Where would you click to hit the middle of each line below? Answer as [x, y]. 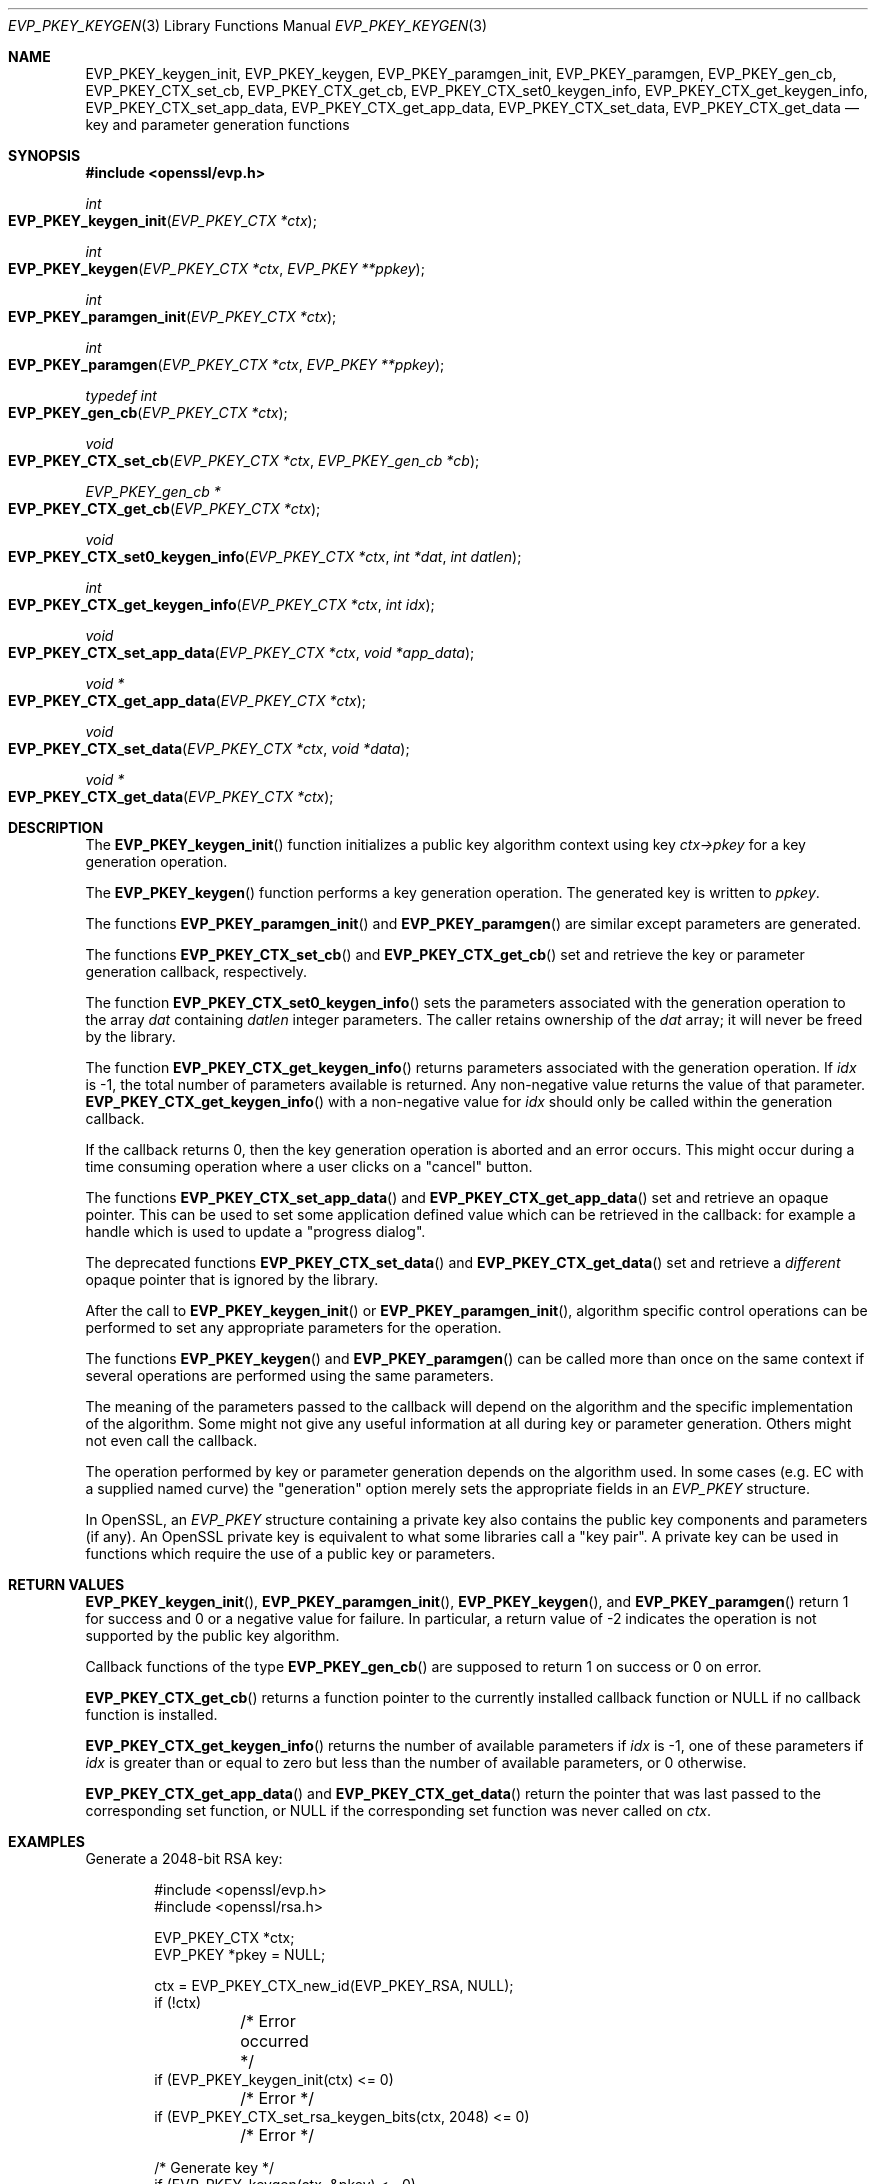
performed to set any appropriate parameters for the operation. [293, 1327]
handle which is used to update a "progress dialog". [255, 1231]
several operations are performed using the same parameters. [289, 1375]
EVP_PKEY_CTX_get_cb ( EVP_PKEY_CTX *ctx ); [164, 508]
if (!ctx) [178, 2002]
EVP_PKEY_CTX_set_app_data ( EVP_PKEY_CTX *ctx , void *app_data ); [241, 652]
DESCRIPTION [56, 827]
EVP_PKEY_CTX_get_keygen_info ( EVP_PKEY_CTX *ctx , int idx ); [221, 604]
